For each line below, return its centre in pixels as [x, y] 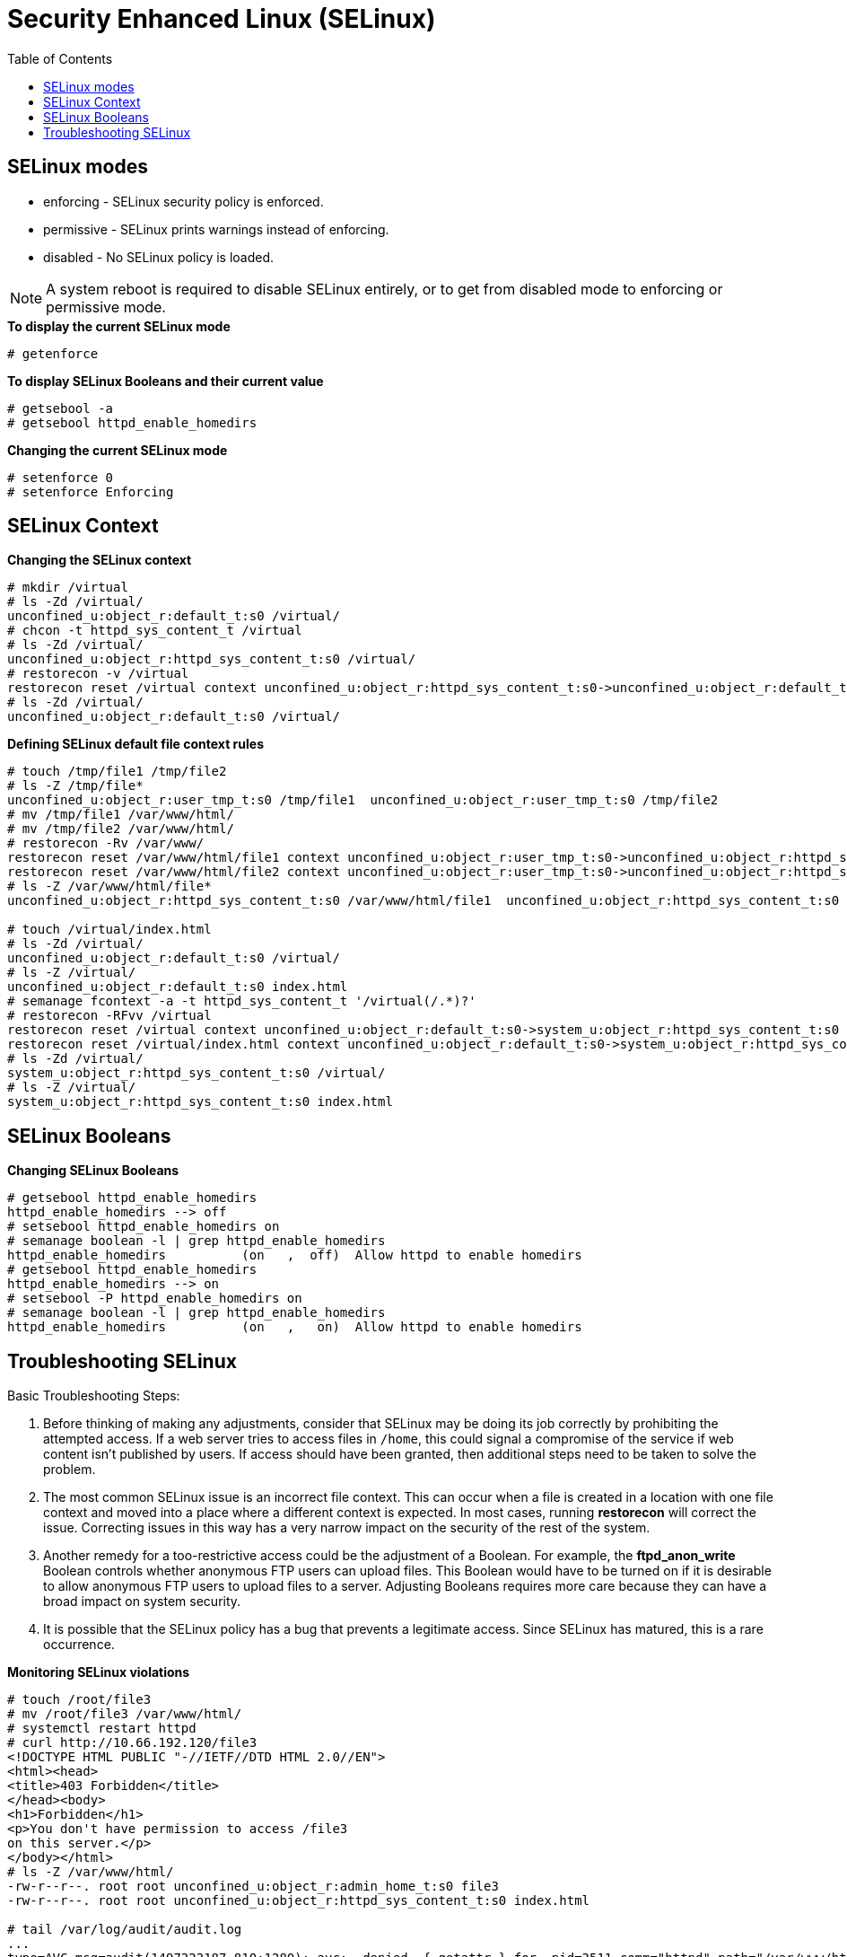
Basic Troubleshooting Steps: [94, 1396]
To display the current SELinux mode [119, 326]
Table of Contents [60, 58]
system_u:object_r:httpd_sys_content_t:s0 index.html [200, 1102]
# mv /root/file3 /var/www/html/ [125, 1714]
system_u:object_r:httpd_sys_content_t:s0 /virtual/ [196, 1073]
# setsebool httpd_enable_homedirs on [144, 1227]
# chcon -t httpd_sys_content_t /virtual [155, 631]
